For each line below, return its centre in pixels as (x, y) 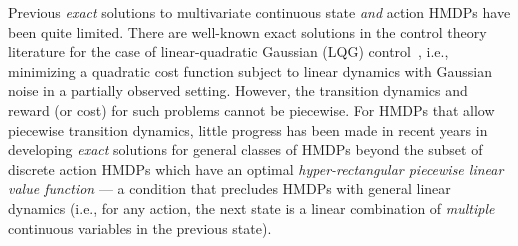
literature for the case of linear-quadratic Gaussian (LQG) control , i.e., (228, 51)
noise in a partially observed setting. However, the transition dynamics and (238, 90)
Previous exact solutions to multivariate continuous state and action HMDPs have (259, 12)
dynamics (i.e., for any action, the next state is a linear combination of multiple (251, 207)
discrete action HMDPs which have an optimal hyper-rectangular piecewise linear (256, 168)
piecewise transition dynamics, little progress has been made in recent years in (248, 129)
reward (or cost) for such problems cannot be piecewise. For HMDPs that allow (251, 109)
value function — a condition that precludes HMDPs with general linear (229, 188)
